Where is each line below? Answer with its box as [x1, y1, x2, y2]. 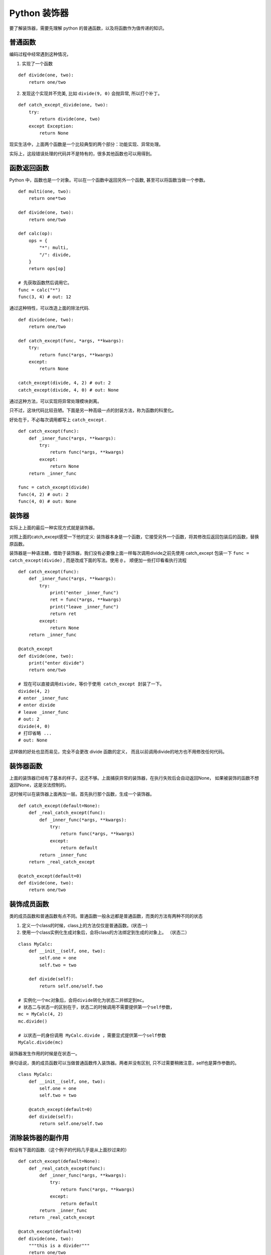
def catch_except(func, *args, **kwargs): [18, 338, 124, 343]
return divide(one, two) [39, 116, 100, 122]
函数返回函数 [9, 164, 49, 172]
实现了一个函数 [22, 60, 53, 66]
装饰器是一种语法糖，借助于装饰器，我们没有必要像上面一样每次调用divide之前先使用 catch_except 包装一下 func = [9, 550, 249, 556]
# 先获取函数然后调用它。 [18, 280, 72, 286]
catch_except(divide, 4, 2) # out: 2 [18, 380, 111, 386]
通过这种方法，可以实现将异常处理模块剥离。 [9, 398, 102, 404]
